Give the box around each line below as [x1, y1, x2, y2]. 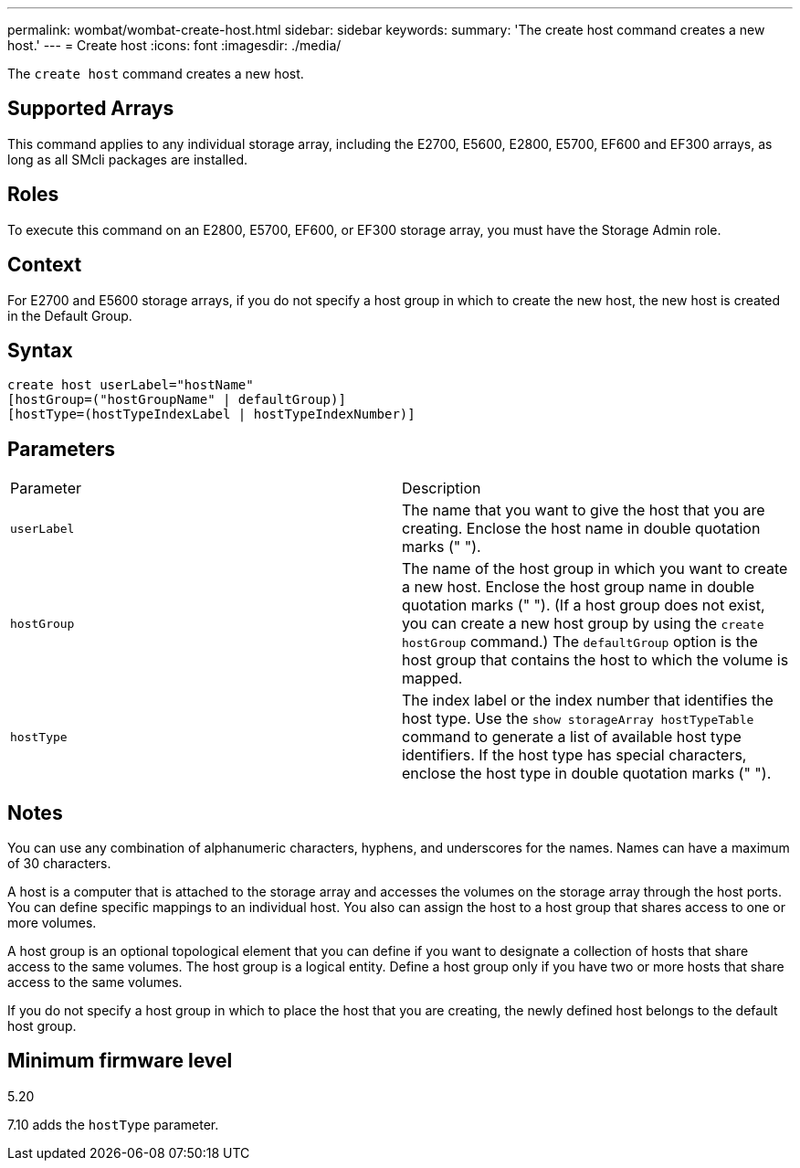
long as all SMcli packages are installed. [7, 151, 247, 167]
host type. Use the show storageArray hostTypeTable [402, 709, 754, 728]
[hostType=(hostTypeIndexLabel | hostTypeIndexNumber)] [7, 407, 416, 422]
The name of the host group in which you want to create [402, 559, 788, 579]
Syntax [7, 338, 73, 362]
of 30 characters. [7, 855, 111, 872]
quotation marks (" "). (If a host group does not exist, [402, 596, 765, 615]
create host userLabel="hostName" [7, 377, 254, 393]
